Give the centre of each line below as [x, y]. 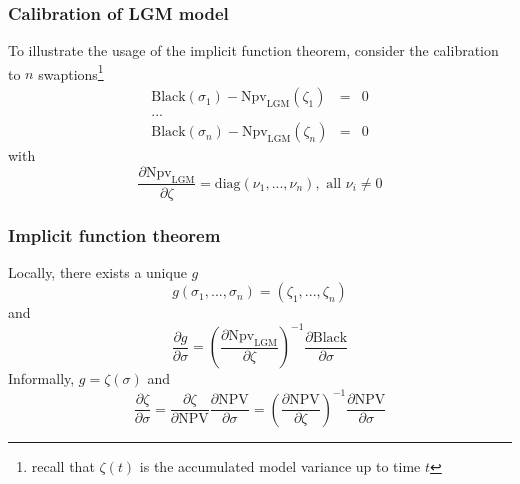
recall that [63, 465]
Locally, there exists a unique [97, 271]
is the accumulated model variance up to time [280, 465]
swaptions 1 [71, 72]
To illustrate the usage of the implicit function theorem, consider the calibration [253, 50]
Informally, [41, 378]
